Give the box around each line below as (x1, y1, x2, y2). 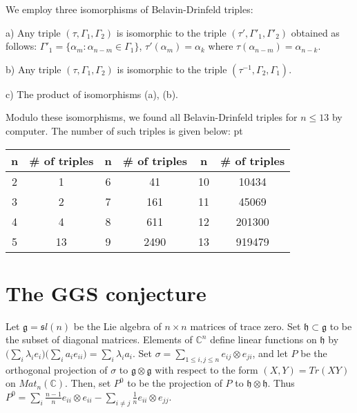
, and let (252, 345, 288, 360)
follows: (6, 39, 37, 53)
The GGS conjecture (6, 278, 206, 307)
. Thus (267, 376, 295, 390)
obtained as (291, 25, 340, 39)
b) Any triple (6, 61, 61, 76)
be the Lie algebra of (73, 318, 162, 333)
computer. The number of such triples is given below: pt (6, 123, 243, 137)
